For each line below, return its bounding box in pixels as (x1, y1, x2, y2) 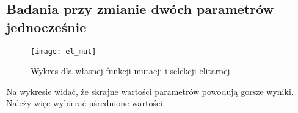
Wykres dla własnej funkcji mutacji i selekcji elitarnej (31, 64, 230, 77)
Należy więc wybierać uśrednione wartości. (6, 97, 165, 109)
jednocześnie (6, 17, 87, 36)
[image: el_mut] (31, 47, 96, 56)
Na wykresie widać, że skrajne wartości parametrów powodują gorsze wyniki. (6, 84, 294, 97)
